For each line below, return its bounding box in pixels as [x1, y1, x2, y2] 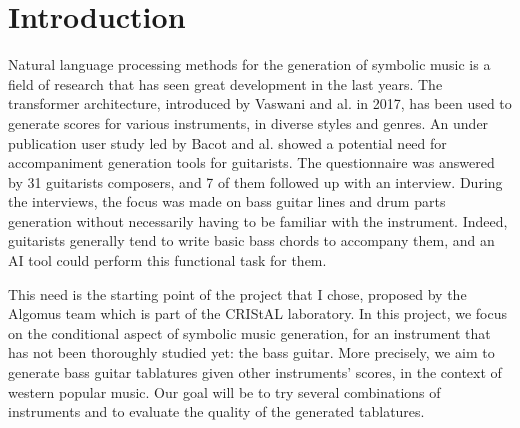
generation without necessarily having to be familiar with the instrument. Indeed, [8, 210, 508, 231]
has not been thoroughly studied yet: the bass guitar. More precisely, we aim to [8, 342, 495, 363]
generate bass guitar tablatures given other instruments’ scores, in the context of [8, 362, 502, 383]
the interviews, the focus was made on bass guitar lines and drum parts [8, 191, 446, 212]
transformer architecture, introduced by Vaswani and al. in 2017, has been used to [8, 93, 512, 114]
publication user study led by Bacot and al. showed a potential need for [8, 132, 447, 153]
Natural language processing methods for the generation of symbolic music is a [8, 54, 491, 75]
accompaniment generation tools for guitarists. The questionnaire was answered [8, 152, 495, 173]
